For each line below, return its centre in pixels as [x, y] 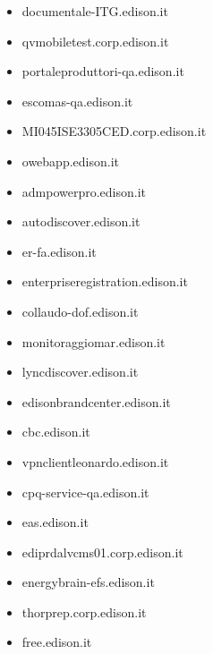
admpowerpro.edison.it [84, 191]
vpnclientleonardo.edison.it [95, 461]
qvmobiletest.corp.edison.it [95, 41]
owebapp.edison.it [71, 161]
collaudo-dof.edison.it [80, 311]
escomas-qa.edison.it [77, 101]
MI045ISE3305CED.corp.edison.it [114, 131]
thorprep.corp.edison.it [84, 612]
